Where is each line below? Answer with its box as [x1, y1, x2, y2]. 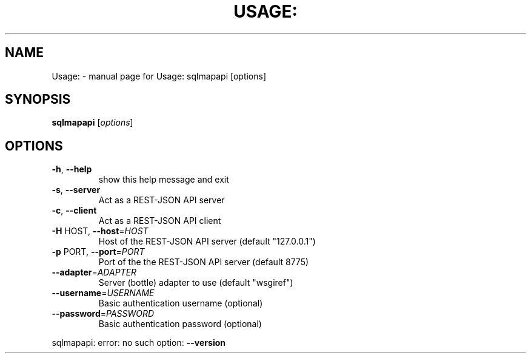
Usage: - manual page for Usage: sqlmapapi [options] [52, 70, 267, 81]
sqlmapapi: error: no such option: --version [52, 337, 225, 348]
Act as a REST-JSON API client [98, 215, 221, 226]
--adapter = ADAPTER [52, 267, 137, 278]
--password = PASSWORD [52, 308, 155, 319]
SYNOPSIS [5, 92, 71, 107]
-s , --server [52, 184, 101, 195]
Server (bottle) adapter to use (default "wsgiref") [98, 277, 293, 288]
